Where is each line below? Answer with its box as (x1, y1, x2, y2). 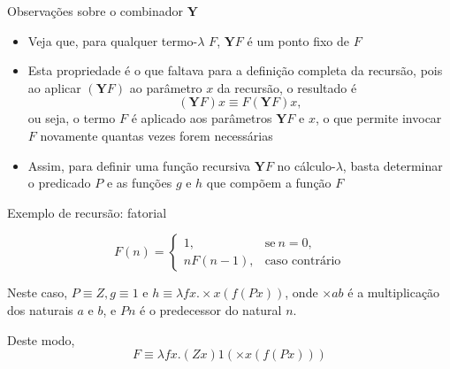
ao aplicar (27, 78, 81, 96)
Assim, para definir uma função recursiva (27, 156, 251, 174)
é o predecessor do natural (140, 300, 282, 319)
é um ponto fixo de (247, 31, 350, 50)
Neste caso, (7, 283, 68, 302)
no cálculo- (277, 156, 336, 174)
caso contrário (264, 254, 341, 267)
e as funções (106, 173, 172, 192)
